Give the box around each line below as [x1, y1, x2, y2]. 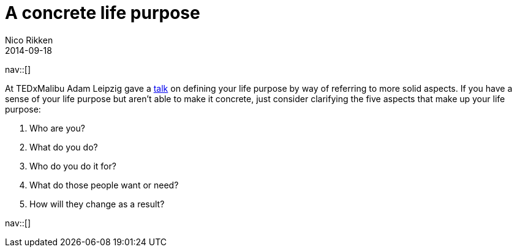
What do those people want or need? [29, 179, 179, 190]
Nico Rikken [5, 34, 53, 45]
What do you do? [29, 141, 98, 152]
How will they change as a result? [29, 198, 165, 209]
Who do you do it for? [29, 160, 116, 171]
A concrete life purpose [5, 2, 200, 23]
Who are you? [29, 122, 85, 133]
